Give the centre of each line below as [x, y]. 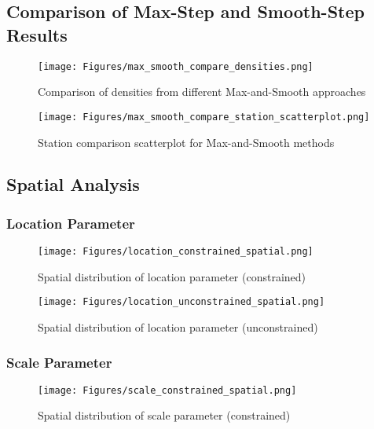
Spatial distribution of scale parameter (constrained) [164, 415]
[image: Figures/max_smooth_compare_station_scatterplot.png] [204, 117]
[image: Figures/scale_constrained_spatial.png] [167, 390]
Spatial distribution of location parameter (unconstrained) [178, 327]
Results [37, 34]
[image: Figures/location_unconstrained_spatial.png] [181, 302]
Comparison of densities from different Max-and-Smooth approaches [202, 92]
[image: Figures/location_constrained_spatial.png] [176, 252]
